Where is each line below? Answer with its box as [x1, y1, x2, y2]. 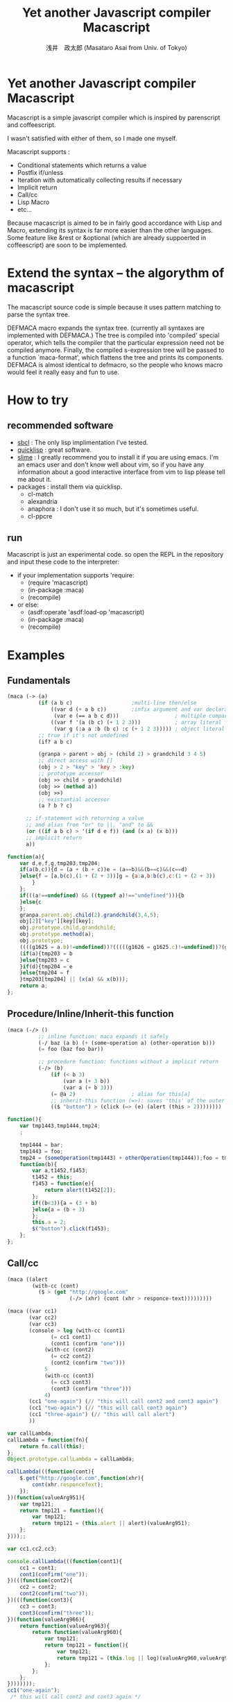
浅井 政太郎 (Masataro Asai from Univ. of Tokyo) [46, 43, 187, 51]
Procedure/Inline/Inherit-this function [7, 1008, 174, 1020]
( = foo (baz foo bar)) [37, 1046, 104, 1053]
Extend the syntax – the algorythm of [7, 265, 225, 280]
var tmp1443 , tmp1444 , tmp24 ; [19, 1122, 101, 1129]
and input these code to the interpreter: [7, 557, 120, 566]
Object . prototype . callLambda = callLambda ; [7, 1456, 135, 1463]
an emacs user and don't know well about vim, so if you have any [17, 460, 205, 469]
